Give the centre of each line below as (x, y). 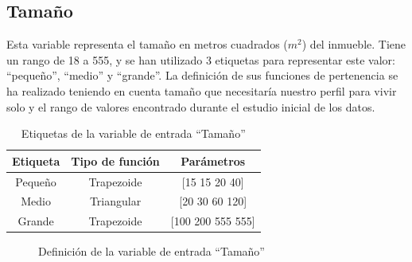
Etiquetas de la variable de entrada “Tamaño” (133, 133)
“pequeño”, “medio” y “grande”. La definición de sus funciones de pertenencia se (202, 75)
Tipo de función (115, 160)
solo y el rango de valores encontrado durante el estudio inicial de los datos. (191, 106)
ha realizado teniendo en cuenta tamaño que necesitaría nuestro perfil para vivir (202, 90)
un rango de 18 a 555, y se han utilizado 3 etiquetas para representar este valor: (201, 59)
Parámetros (213, 160)
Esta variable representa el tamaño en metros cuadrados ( (147, 44)
